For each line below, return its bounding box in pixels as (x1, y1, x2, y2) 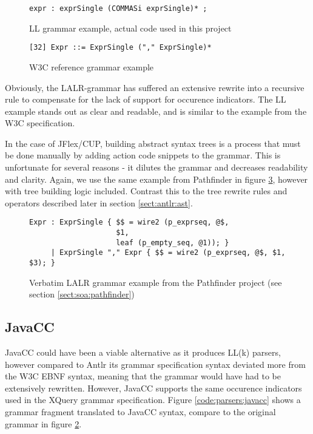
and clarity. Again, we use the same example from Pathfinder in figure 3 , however (5, 172, 308, 185)
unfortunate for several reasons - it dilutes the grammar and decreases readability (5, 161, 308, 174)
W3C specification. (5, 117, 75, 129)
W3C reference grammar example (29, 60, 154, 73)
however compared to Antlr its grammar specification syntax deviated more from (5, 358, 306, 370)
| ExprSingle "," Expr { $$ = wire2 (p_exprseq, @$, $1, (50, 248, 286, 257)
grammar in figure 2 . (5, 417, 82, 430)
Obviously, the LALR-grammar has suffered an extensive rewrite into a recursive (5, 81, 305, 93)
